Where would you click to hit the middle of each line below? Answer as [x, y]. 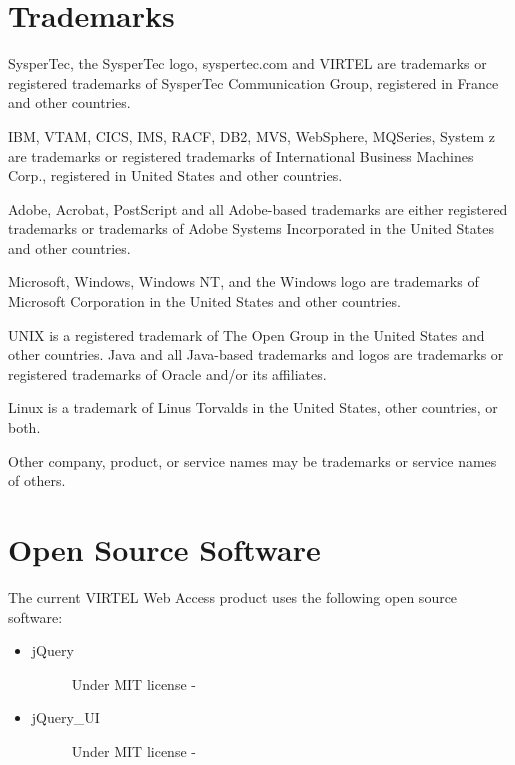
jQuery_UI [65, 717]
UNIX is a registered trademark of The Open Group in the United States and [246, 334]
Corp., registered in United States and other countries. [175, 175]
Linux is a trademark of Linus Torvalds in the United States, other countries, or [253, 407]
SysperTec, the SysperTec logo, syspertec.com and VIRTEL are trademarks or [247, 63]
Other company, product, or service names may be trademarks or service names [252, 460]
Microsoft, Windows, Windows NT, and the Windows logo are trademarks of [243, 281]
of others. [37, 480]
